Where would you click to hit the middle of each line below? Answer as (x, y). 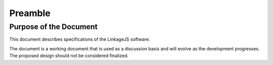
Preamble (30, 13)
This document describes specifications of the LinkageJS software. (80, 39)
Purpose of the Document (54, 27)
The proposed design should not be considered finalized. (69, 56)
